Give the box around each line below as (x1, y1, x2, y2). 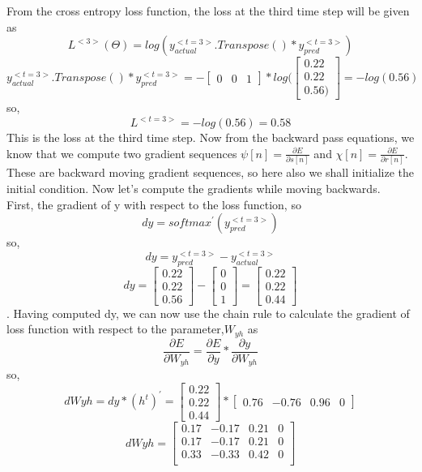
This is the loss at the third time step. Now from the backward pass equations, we (6, 129, 415, 146)
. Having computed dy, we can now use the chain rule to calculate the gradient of (6, 304, 410, 321)
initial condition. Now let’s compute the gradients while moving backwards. (6, 179, 381, 196)
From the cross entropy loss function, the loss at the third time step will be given (6, 2, 410, 19)
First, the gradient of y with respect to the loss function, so (6, 195, 301, 212)
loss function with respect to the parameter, (6, 320, 224, 337)
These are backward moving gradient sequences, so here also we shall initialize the (6, 164, 414, 181)
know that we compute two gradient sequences (6, 144, 237, 161)
